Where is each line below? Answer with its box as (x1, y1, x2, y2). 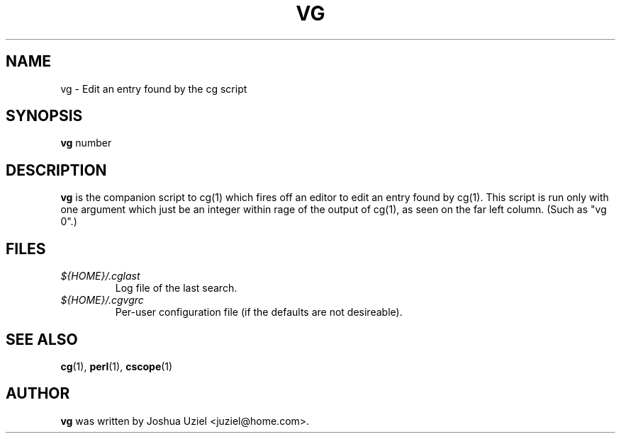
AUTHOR (6, 384, 70, 403)
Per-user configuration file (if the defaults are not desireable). (115, 306, 403, 319)
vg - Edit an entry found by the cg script (60, 82, 247, 95)
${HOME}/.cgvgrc (60, 294, 144, 307)
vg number (60, 137, 112, 149)
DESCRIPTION (6, 161, 107, 179)
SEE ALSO (6, 330, 78, 348)
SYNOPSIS (6, 107, 83, 125)
